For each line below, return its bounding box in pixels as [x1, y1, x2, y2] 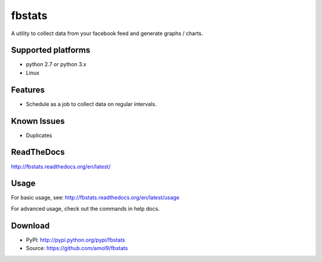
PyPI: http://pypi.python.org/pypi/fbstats [26, 236, 125, 244]
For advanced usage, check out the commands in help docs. [11, 205, 160, 212]
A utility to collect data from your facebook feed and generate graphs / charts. [11, 30, 203, 37]
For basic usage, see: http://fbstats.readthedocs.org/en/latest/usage [11, 194, 180, 201]
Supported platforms [11, 45, 91, 55]
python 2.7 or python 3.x [26, 61, 86, 68]
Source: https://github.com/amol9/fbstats [26, 245, 128, 252]
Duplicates [26, 132, 52, 139]
